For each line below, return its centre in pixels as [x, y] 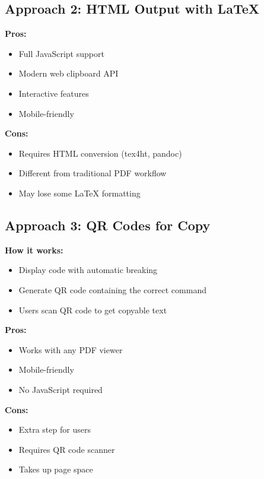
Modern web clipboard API [69, 73]
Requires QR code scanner [67, 449]
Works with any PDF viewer [71, 349]
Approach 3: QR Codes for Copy [108, 225]
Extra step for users [55, 429]
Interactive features [54, 93]
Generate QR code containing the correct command [112, 289]
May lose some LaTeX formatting [79, 193]
